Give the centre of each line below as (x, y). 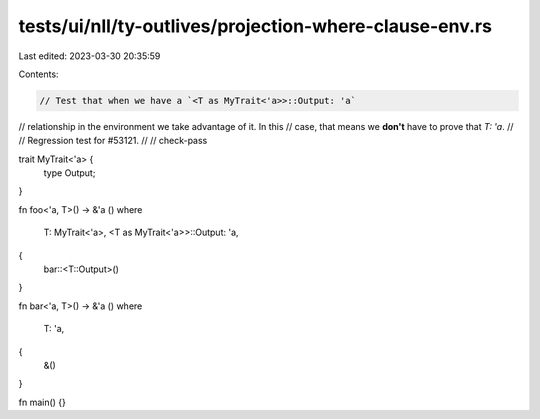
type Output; (69, 173)
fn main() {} (42, 402)
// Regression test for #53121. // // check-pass (113, 141)
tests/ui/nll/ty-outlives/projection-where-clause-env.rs (255, 26)
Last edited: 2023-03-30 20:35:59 (89, 56)
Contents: (38, 74)
